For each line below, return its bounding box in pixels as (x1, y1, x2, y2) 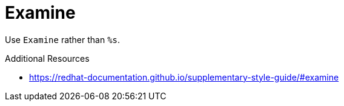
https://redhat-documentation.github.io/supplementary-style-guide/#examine (29, 71, 339, 82)
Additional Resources (5, 53, 90, 64)
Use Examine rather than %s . (5, 34, 121, 45)
